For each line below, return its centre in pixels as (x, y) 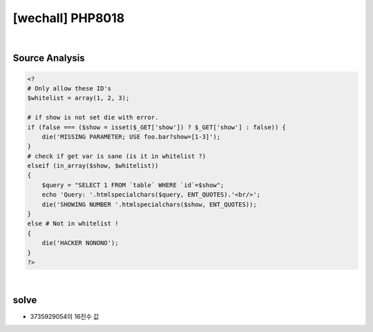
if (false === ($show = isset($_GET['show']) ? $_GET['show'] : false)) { (157, 127)
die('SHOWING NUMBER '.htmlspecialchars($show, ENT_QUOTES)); (149, 204)
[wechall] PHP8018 (69, 18)
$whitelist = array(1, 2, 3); (78, 98)
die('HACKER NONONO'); (80, 243)
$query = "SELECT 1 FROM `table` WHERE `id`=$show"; (133, 185)
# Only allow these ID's (69, 88)
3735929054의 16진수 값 (65, 316)
